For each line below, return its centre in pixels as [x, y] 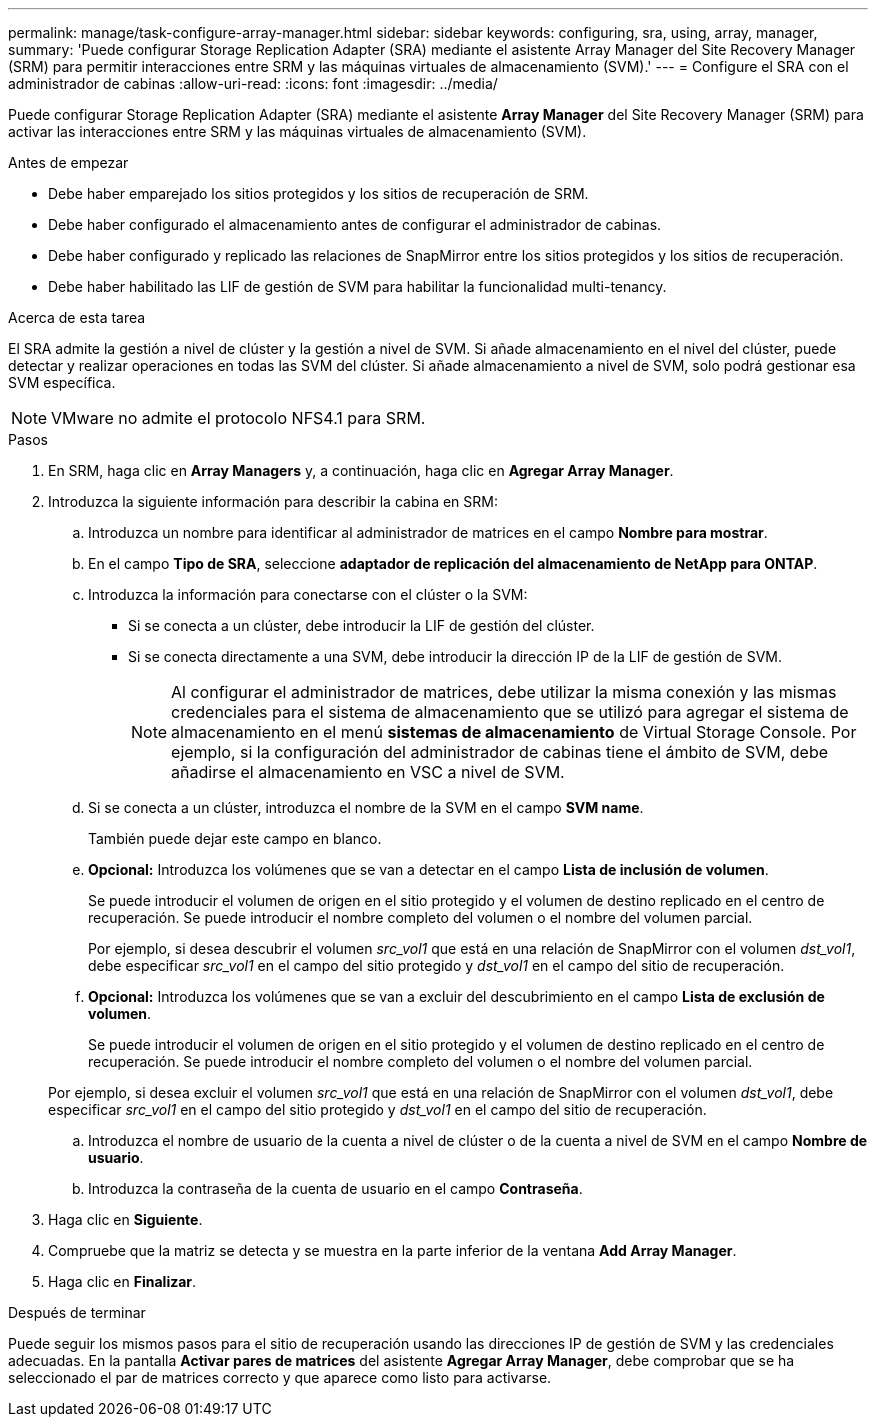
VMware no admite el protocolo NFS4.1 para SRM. [238, 418]
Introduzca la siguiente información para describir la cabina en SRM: [273, 501]
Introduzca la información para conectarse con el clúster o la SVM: [308, 594]
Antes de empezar [68, 162]
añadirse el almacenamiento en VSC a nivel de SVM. [368, 772]
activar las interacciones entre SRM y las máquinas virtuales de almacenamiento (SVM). [297, 131]
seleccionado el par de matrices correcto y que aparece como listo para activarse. [280, 1377]
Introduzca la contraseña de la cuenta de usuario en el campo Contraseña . [335, 1188]
